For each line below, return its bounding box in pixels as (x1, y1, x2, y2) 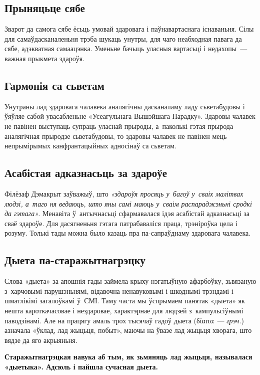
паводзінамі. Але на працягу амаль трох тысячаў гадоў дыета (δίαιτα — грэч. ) (4, 315, 244, 325)
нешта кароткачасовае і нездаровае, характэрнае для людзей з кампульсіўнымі (4, 305, 243, 315)
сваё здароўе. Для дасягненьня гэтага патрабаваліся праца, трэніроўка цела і (4, 218, 237, 228)
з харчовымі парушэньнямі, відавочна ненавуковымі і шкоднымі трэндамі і (4, 285, 233, 296)
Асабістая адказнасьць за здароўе (4, 165, 167, 180)
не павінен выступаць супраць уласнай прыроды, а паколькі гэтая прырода (4, 120, 233, 131)
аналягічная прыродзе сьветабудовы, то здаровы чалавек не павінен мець (4, 130, 227, 141)
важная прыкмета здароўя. (4, 53, 85, 63)
